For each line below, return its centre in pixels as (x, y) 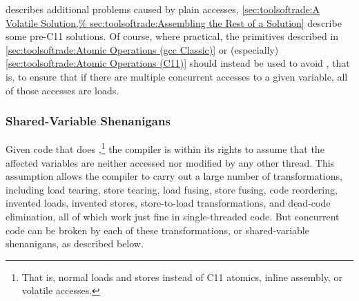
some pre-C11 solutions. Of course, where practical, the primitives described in (172, 36)
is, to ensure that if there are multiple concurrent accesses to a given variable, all (177, 76)
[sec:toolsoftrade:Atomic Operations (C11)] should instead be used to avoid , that (178, 63)
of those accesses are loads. (62, 90)
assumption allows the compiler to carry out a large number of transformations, (174, 176)
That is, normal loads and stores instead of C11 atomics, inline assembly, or (182, 277)
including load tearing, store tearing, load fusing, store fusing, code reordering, (172, 189)
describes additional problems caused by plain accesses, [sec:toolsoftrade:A (163, 9)
